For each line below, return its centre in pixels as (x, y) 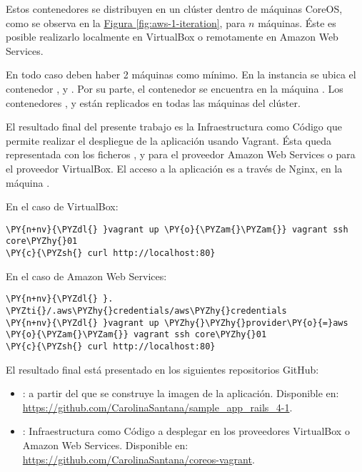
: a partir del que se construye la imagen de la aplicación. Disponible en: (181, 393)
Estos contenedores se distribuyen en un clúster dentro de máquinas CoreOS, (174, 9)
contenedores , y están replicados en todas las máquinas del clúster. (153, 102)
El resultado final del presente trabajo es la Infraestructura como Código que (174, 127)
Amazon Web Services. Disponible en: (105, 445)
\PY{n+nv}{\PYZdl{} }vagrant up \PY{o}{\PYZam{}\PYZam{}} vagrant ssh (177, 229)
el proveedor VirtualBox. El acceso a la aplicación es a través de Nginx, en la (174, 168)
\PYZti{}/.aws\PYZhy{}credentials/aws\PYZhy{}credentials (146, 311)
